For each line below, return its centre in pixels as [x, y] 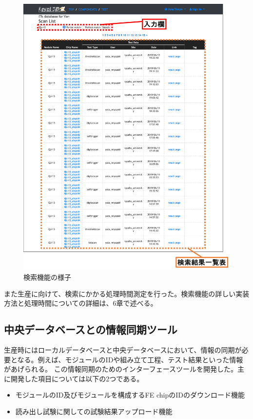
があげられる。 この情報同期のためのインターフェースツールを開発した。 [121, 369]
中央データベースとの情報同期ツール [91, 329]
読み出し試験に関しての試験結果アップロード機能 [94, 411]
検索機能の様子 [47, 277]
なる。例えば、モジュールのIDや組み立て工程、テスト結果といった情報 [130, 359]
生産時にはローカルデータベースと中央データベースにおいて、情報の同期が [123, 350]
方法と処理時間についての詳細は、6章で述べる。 [81, 303]
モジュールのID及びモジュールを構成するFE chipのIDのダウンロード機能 [130, 395]
